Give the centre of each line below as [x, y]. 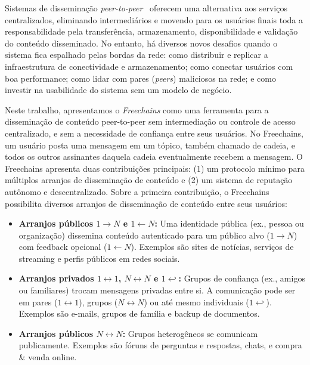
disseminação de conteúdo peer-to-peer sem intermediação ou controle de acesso [150, 121]
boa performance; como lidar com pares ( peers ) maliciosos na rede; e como [140, 78]
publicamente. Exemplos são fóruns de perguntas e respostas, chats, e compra [160, 345]
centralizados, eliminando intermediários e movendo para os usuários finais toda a [154, 19]
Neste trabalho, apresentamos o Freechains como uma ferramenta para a [137, 109]
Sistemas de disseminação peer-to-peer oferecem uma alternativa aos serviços [146, 8]
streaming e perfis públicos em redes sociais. [99, 258]
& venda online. [48, 357]
